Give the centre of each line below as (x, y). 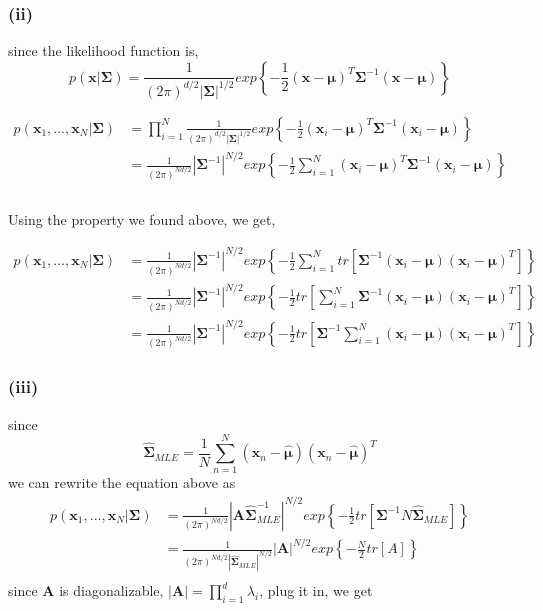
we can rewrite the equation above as (122, 482)
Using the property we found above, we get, (142, 218)
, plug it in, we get (316, 590)
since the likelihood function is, (103, 50)
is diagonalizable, (111, 590)
